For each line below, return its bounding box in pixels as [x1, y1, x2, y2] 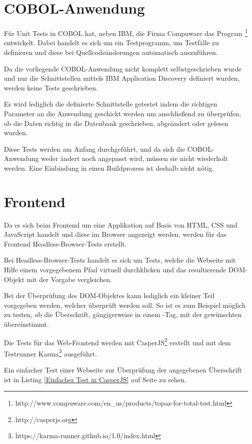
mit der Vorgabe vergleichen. [27, 274, 112, 284]
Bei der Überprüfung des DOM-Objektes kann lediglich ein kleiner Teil [4, 290, 215, 301]
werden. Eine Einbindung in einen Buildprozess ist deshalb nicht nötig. [4, 162, 214, 173]
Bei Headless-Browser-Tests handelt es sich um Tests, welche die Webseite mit [4, 255, 236, 265]
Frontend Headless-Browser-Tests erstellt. [4, 238, 127, 249]
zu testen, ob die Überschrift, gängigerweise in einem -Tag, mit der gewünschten [4, 309, 242, 320]
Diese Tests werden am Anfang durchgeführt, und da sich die [4, 143, 185, 154]
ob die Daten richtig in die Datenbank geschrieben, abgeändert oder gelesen [4, 118, 229, 128]
